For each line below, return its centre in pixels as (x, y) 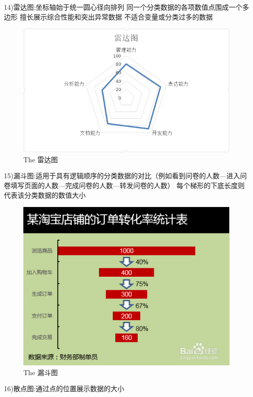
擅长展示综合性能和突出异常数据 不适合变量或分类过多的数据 (116, 16)
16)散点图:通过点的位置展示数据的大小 (64, 388)
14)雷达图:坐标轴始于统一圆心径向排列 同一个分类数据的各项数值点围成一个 (123, 7)
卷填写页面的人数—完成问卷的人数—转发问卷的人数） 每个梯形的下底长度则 (124, 185)
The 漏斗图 (41, 372)
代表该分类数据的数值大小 (45, 195)
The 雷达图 (41, 159)
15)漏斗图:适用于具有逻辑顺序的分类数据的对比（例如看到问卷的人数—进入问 (126, 176)
